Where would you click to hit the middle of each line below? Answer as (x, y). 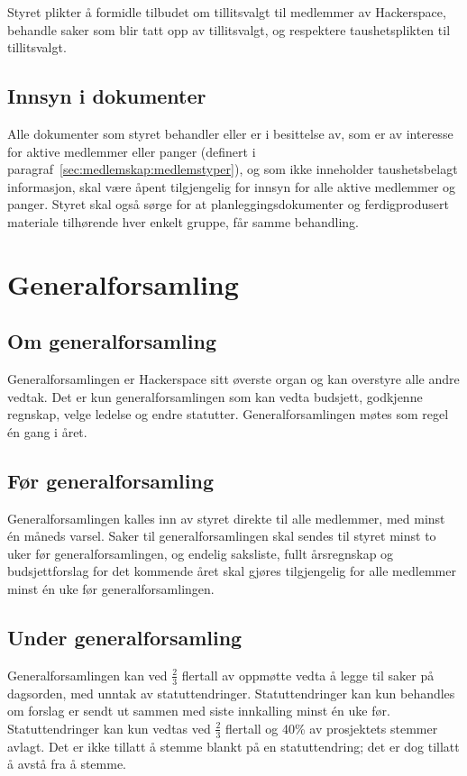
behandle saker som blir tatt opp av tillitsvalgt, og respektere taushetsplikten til (229, 29)
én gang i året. (47, 431)
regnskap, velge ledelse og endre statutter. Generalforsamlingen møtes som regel (228, 414)
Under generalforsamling (125, 638)
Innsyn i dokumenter (107, 96)
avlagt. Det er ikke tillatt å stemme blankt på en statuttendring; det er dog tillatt (233, 746)
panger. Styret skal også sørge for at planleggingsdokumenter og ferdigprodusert (228, 204)
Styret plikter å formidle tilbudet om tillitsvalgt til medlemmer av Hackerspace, (227, 12)
